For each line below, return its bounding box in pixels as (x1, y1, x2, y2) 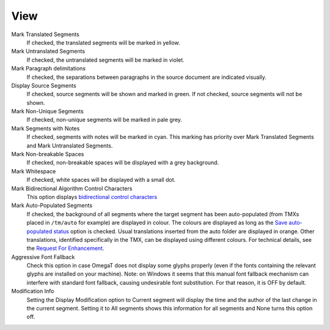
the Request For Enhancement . (26, 245, 105, 252)
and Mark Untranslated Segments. (26, 141, 113, 149)
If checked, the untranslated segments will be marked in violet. (26, 56, 185, 64)
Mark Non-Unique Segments (11, 108, 84, 115)
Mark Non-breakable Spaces (11, 151, 84, 158)
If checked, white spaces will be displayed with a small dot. (26, 176, 176, 184)
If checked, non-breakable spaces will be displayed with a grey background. (26, 159, 219, 167)
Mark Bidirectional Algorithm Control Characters (11, 184, 133, 192)
